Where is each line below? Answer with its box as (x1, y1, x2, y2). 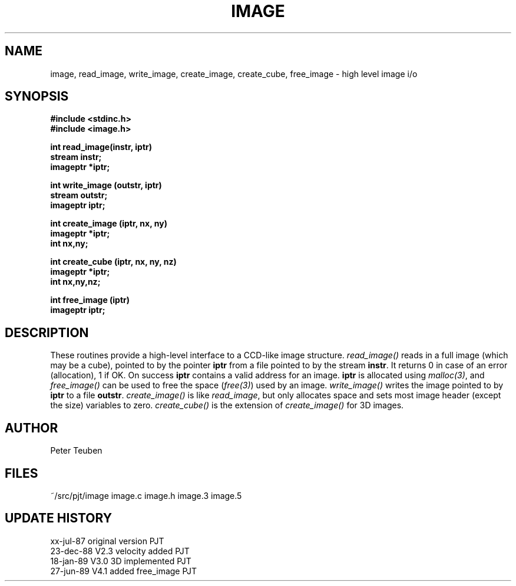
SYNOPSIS (5, 89, 69, 104)
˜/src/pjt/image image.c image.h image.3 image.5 (50, 490, 242, 501)
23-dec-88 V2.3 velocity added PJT (50, 545, 190, 556)
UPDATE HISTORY (5, 511, 113, 526)
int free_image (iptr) (50, 295, 130, 305)
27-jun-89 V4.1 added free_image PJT (50, 565, 197, 576)
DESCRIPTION (5, 325, 89, 340)
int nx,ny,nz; (50, 277, 101, 287)
